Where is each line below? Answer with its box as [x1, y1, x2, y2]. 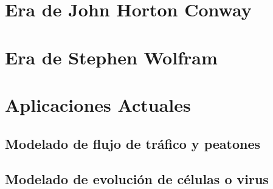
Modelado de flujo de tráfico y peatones [5, 134, 261, 153]
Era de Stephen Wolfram [5, 44, 218, 69]
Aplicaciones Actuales [5, 92, 191, 117]
